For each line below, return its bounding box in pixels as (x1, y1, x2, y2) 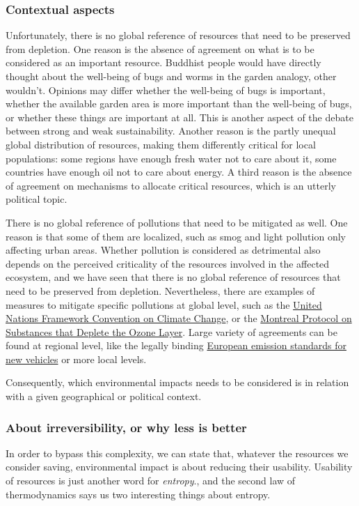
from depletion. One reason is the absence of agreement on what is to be (6, 41, 314, 56)
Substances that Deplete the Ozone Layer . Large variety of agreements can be (6, 324, 337, 339)
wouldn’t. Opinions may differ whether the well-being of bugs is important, (6, 82, 326, 97)
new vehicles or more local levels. (6, 351, 147, 366)
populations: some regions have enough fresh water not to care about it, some (6, 151, 337, 165)
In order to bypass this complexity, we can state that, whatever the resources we (6, 445, 349, 460)
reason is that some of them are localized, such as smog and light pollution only (6, 229, 346, 243)
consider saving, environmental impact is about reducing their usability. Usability (6, 459, 353, 474)
